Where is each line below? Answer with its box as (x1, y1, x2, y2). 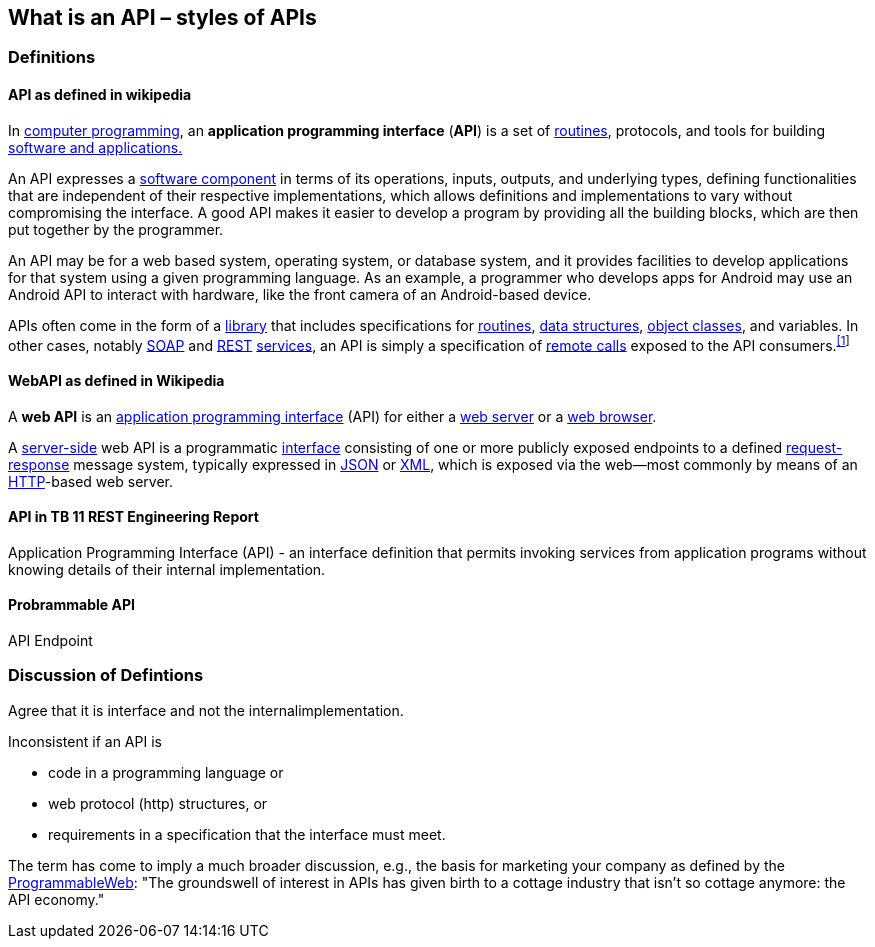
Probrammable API (8, 596, 135, 614)
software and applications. (8, 138, 183, 156)
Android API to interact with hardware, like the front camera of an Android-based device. (8, 285, 592, 303)
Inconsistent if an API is (8, 732, 162, 750)
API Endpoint (8, 631, 93, 649)
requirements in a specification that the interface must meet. (48, 825, 446, 843)
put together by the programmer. (8, 220, 224, 238)
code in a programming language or (48, 763, 284, 781)
